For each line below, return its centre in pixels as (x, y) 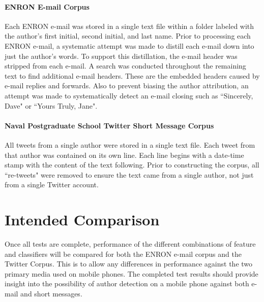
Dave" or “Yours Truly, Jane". (51, 105)
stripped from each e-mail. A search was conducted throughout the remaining (125, 66)
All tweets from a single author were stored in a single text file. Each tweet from (130, 144)
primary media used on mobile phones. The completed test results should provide (131, 273)
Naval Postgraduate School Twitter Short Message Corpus (109, 125)
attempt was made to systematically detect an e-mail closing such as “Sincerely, (129, 95)
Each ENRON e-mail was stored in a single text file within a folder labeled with (129, 26)
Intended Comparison (82, 220)
